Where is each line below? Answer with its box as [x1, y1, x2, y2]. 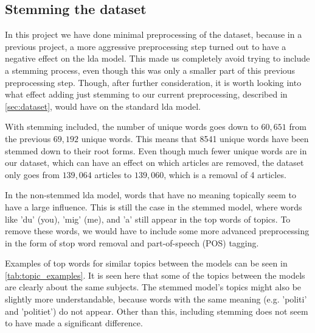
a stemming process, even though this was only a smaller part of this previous [5, 63, 296, 76]
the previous [5, 132, 51, 145]
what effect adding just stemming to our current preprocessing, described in [5, 88, 288, 101]
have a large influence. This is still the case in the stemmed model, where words [5, 200, 302, 213]
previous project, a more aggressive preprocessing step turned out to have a [5, 40, 286, 52]
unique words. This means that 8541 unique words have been [81, 132, 309, 145]
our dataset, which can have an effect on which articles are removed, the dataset [5, 156, 304, 169]
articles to [94, 168, 132, 181]
